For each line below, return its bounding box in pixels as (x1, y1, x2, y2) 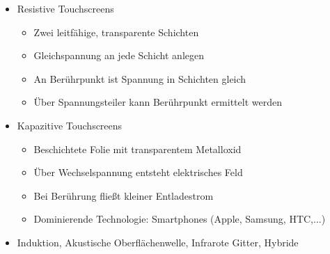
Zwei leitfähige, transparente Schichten (33, 24, 199, 39)
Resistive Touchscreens (17, 1, 114, 15)
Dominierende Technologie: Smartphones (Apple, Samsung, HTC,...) (33, 212, 326, 226)
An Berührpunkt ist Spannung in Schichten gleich (33, 71, 246, 86)
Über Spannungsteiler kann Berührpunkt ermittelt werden (33, 95, 282, 109)
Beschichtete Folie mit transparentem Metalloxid (33, 141, 242, 156)
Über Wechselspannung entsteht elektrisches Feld (33, 165, 243, 180)
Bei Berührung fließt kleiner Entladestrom (33, 188, 214, 203)
